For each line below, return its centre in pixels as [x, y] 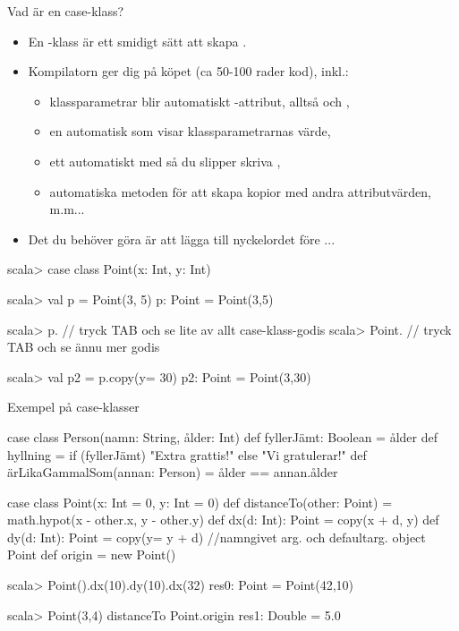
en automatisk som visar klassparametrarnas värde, [190, 131]
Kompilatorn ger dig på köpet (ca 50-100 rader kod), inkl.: [188, 71]
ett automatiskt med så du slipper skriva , [165, 161]
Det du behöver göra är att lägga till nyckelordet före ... [182, 239]
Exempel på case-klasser [73, 407]
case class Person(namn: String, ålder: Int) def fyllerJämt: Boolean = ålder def [222, 436]
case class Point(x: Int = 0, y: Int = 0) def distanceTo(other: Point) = [200, 502]
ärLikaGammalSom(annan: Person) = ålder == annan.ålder [173, 472]
